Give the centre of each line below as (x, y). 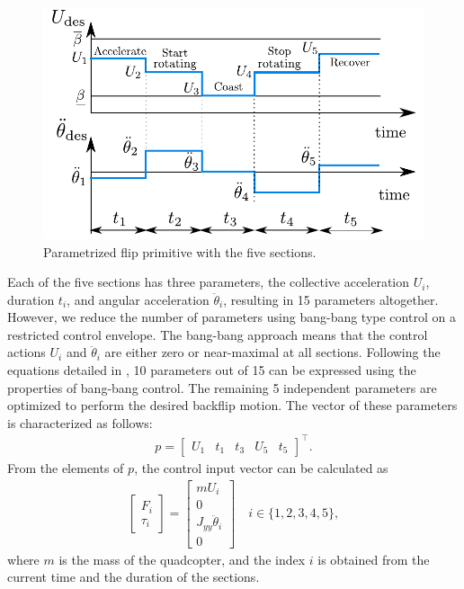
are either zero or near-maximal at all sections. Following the (272, 352)
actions (27, 352)
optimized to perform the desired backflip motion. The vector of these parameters (232, 405)
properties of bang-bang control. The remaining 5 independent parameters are (222, 387)
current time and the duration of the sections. (134, 577)
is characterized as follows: (80, 422)
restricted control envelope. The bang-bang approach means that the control (218, 334)
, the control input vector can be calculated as (261, 467)
